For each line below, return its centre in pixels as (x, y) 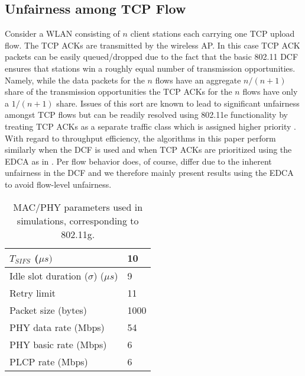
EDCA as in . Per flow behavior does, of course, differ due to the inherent (138, 161)
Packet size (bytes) (48, 310)
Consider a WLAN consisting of (62, 33)
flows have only (270, 91)
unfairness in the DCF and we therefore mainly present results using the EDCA (149, 173)
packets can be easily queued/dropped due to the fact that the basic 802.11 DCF (152, 57)
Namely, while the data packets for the (75, 80)
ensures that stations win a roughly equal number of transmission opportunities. (150, 68)
